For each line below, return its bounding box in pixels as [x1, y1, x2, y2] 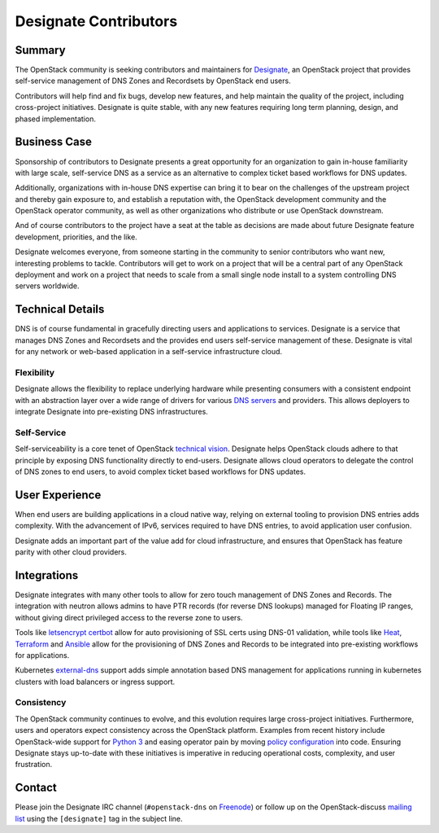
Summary [15, 43, 66, 57]
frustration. [15, 760, 53, 769]
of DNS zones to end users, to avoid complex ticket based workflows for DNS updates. [15, 467, 306, 476]
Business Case [15, 135, 93, 149]
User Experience [15, 488, 102, 502]
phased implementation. [15, 114, 97, 124]
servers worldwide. [15, 281, 80, 291]
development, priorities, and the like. [15, 232, 137, 242]
